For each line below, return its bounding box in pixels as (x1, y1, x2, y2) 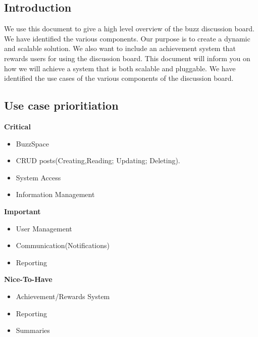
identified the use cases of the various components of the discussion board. (4, 73, 234, 83)
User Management (16, 223, 72, 233)
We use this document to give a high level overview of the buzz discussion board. (4, 23, 254, 34)
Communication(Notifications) (16, 240, 110, 251)
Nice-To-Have (4, 274, 53, 284)
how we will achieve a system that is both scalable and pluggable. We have (4, 63, 236, 73)
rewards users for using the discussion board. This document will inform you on (4, 53, 250, 63)
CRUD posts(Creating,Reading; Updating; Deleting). (16, 155, 180, 166)
